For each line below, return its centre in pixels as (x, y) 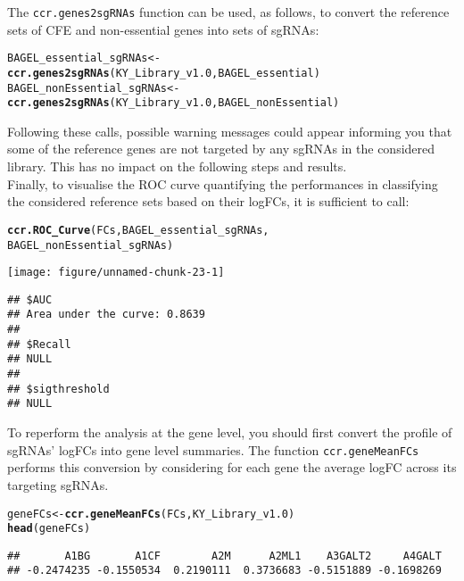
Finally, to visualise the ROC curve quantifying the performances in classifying (223, 183)
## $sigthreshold (58, 389)
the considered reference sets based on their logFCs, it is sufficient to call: (208, 201)
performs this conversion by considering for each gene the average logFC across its (232, 467)
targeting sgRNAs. (58, 484)
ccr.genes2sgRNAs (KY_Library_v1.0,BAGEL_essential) (164, 73)
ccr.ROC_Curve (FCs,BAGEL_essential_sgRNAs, (138, 230)
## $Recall (39, 344)
